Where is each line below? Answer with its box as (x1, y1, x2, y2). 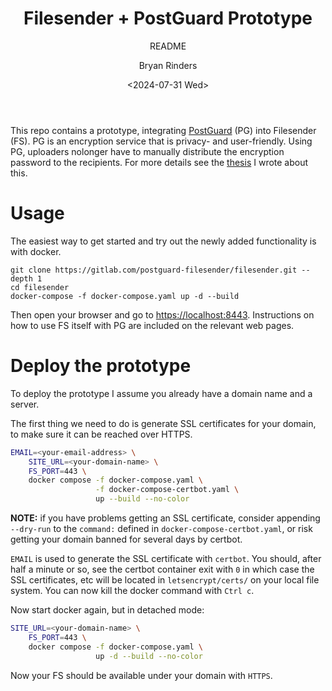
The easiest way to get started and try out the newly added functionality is (10, 235, 317, 247)
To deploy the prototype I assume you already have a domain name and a (10, 387, 313, 399)
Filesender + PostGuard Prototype (23, 7, 313, 30)
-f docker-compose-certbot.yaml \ (95, 485, 240, 495)
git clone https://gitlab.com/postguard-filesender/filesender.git (10, 265, 298, 275)
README (149, 40, 187, 52)
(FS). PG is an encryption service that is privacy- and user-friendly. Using (10, 135, 313, 147)
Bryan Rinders (138, 59, 198, 71)
